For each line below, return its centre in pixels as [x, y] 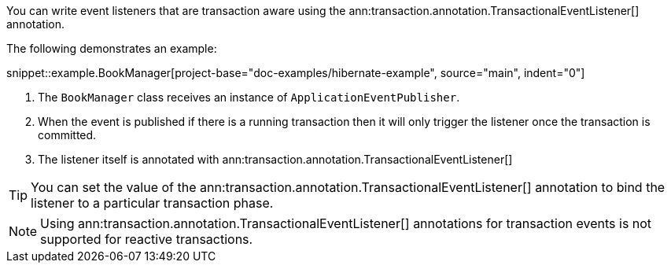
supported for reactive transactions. [147, 239]
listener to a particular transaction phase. [152, 203]
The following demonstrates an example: [112, 48]
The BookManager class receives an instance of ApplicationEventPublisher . [249, 97]
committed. [67, 135]
